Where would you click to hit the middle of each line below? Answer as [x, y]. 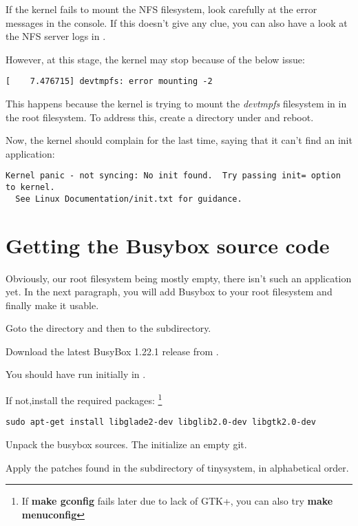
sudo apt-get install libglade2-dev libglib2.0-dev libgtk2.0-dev [161, 422]
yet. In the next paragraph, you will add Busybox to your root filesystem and [169, 292]
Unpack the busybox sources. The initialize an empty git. [126, 444]
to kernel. [30, 188]
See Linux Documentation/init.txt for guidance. [129, 199]
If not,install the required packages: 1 [84, 399]
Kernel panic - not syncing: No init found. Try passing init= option [173, 176]
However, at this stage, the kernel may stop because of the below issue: [155, 59]
